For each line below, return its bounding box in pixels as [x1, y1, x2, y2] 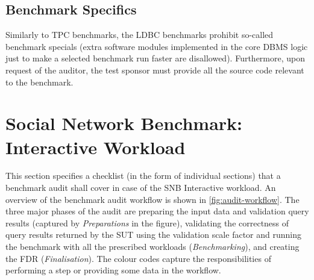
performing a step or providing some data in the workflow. [5, 264, 221, 276]
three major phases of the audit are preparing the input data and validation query [5, 205, 309, 217]
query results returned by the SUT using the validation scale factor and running [5, 228, 301, 241]
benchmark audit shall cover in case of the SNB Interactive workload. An [5, 181, 276, 194]
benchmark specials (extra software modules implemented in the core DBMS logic [5, 40, 308, 52]
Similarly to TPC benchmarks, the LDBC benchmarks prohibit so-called [5, 28, 274, 41]
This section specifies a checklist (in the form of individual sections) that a [5, 169, 281, 182]
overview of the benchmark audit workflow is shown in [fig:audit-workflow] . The [5, 193, 300, 205]
